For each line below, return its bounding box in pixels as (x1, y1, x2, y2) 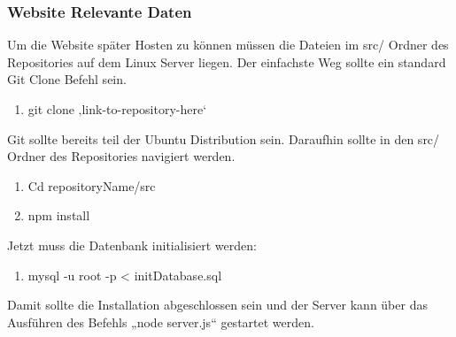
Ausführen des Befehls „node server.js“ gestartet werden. (7, 312, 314, 331)
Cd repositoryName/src (27, 176, 156, 195)
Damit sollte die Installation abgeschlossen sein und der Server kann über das (7, 295, 428, 314)
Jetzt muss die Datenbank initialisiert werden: (7, 235, 257, 254)
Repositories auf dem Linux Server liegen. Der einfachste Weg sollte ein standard (7, 52, 446, 71)
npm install (27, 206, 90, 225)
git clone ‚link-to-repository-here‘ (27, 100, 207, 118)
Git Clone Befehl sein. (7, 70, 127, 88)
